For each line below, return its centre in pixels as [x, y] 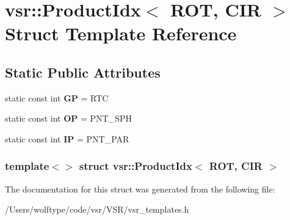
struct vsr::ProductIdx [136, 166]
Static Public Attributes [83, 72]
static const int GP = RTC [57, 97]
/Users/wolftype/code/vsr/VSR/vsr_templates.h [97, 209]
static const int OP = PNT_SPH [68, 118]
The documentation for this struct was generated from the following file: [140, 189]
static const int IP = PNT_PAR [67, 138]
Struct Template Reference [121, 33]
